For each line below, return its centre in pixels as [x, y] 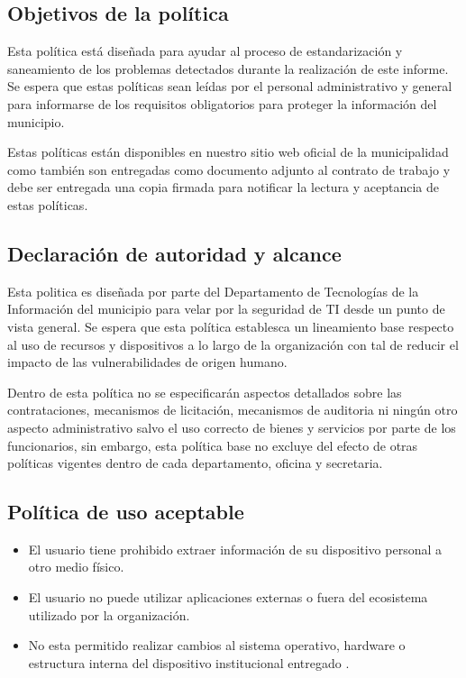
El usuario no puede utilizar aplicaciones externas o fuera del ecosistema [228, 597]
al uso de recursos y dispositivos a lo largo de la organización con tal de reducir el [233, 344]
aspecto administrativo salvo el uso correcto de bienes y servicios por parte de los [232, 427]
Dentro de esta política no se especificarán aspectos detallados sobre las [205, 392]
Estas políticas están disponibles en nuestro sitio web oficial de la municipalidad [228, 152]
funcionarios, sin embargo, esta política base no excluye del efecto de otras [213, 445]
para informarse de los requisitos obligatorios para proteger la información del [222, 103]
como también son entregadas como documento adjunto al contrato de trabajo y [229, 169]
